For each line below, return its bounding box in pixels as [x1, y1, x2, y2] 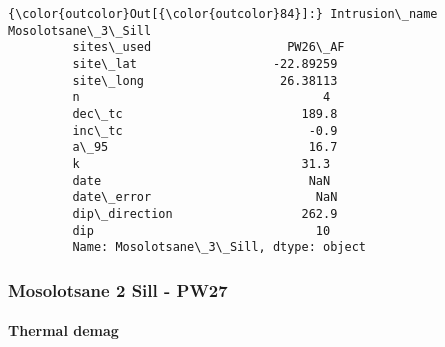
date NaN [72, 173, 331, 188]
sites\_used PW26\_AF [72, 40, 345, 55]
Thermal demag [8, 320, 119, 341]
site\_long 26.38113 [72, 73, 338, 88]
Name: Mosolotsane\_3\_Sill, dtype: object [72, 240, 366, 255]
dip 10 [72, 223, 331, 238]
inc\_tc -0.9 [72, 123, 338, 138]
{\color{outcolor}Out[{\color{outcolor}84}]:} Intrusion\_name [8, 7, 438, 21]
